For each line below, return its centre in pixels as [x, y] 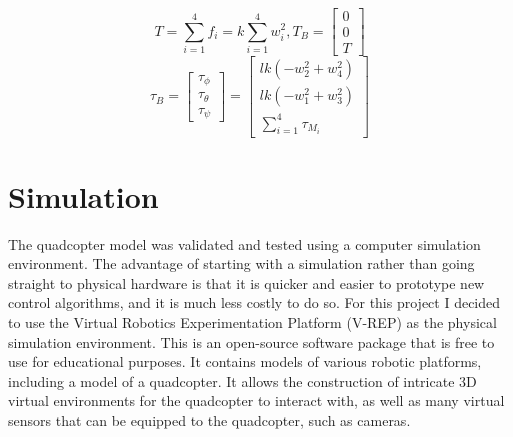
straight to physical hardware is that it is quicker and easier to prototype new [246, 282]
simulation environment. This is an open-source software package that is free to [251, 341]
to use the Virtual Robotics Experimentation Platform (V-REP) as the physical [252, 322]
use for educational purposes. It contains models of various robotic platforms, [245, 361]
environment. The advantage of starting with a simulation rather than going [241, 263]
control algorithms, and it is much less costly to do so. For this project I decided [254, 302]
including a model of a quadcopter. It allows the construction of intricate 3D [242, 380]
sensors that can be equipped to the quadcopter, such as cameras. [209, 419]
